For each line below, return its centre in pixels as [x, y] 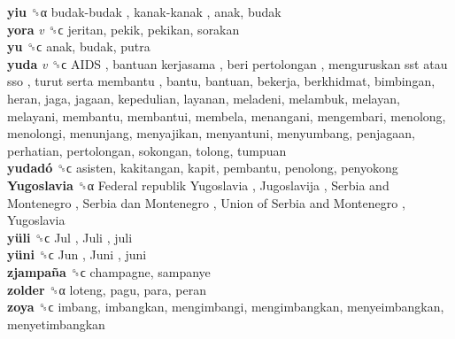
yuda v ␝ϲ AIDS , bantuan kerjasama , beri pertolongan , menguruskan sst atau [227, 63]
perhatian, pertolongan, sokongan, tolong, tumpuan [147, 150]
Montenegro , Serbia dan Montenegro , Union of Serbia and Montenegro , [206, 202]
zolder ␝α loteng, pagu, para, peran [107, 289]
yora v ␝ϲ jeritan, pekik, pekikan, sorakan [123, 29]
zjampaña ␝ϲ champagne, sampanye [109, 271]
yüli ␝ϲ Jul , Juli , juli [70, 237]
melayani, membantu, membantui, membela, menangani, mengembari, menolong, [227, 116]
